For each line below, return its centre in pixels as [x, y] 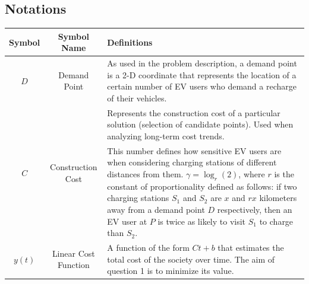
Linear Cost [73, 253]
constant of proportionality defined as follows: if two [202, 186]
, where [252, 173]
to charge [276, 221]
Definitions [130, 42]
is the [284, 173]
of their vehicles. [137, 98]
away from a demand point [156, 209]
